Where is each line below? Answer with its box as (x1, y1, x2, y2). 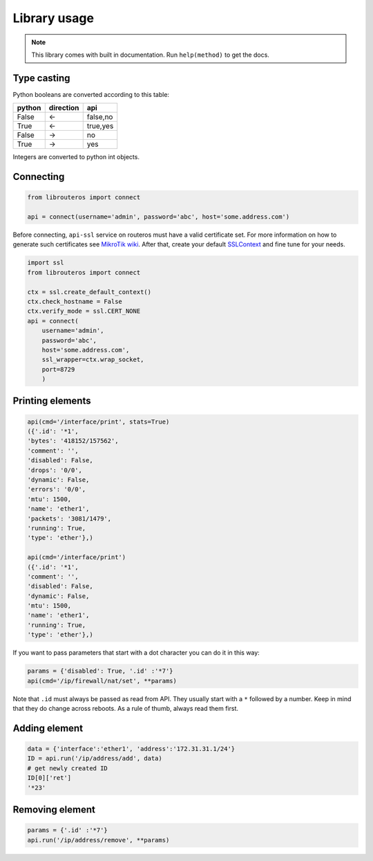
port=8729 (41, 365, 75, 373)
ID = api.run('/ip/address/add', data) (27, 754, 162, 763)
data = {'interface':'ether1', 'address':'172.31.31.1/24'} (27, 745, 236, 752)
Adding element (12, 722, 83, 734)
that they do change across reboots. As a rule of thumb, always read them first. (12, 704, 238, 712)
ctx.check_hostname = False (27, 298, 122, 305)
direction (48, 103, 79, 113)
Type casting (12, 72, 70, 84)
